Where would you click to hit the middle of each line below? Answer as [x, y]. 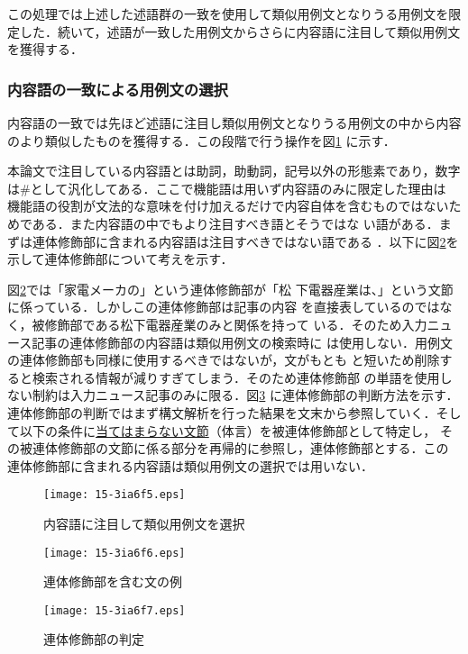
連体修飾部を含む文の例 [113, 581]
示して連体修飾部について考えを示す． [120, 259]
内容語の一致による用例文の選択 [118, 89]
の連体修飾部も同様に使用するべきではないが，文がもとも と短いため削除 [224, 360]
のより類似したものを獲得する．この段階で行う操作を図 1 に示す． [202, 140]
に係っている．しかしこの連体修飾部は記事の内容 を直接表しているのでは [224, 307]
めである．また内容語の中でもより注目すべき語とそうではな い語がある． [223, 223]
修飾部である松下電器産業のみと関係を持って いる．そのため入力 [236, 324]
